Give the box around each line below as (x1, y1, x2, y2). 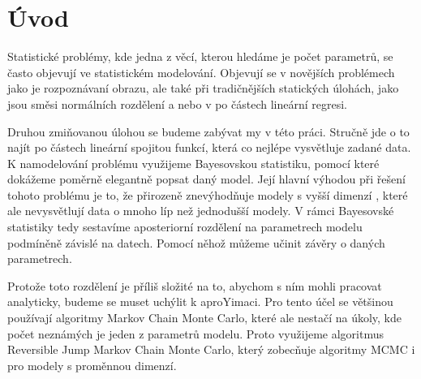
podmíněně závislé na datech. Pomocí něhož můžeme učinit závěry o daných (7, 234, 385, 251)
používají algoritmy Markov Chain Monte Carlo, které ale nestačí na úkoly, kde (7, 309, 402, 326)
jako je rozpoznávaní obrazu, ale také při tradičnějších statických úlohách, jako (7, 80, 399, 97)
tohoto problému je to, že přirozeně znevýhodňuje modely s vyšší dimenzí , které (7, 186, 408, 203)
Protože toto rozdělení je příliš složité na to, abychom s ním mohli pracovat (7, 277, 382, 294)
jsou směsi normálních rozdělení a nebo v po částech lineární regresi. (7, 95, 348, 112)
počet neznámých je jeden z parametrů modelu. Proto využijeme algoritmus (7, 325, 384, 342)
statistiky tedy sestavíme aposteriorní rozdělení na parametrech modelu (7, 218, 363, 235)
